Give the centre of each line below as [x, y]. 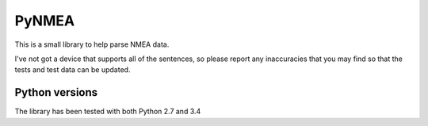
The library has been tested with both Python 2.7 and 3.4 [108, 112]
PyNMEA [45, 21]
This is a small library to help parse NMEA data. [92, 44]
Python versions [56, 92]
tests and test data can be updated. [73, 70]
